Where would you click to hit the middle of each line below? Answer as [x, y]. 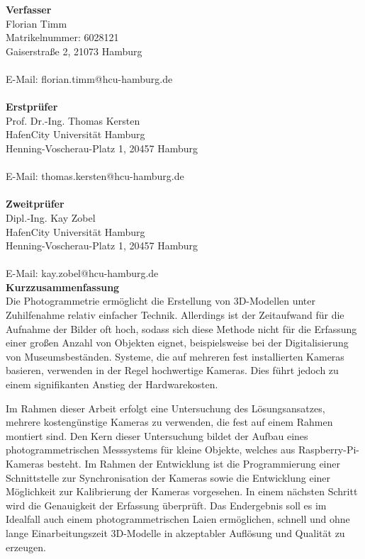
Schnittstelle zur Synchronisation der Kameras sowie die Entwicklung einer [168, 477]
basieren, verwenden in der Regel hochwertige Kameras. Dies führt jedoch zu [172, 370]
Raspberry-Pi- [329, 450]
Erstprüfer [32, 107]
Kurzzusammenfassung [63, 287]
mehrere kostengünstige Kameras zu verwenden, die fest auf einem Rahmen [169, 422]
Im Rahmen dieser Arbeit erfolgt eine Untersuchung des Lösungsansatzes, [165, 408]
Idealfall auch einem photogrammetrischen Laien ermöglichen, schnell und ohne [178, 519]
